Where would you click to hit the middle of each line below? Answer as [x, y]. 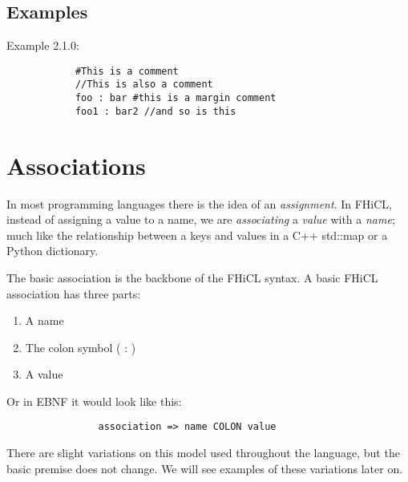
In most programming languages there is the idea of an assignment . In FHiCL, [199, 203]
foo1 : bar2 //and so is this [156, 111]
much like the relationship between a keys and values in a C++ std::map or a [197, 235]
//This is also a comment [144, 85]
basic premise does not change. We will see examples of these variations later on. [205, 468]
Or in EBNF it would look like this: [94, 401]
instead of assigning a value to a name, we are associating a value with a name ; [201, 219]
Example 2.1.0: [43, 45]
